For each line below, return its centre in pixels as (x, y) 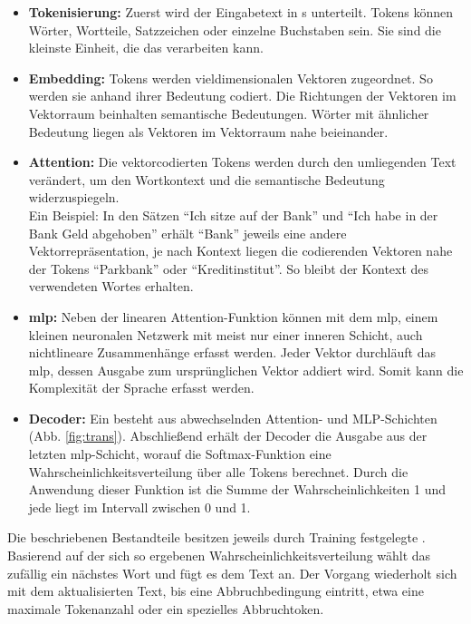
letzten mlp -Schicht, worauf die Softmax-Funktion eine (180, 454)
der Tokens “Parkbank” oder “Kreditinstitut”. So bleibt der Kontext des (229, 268)
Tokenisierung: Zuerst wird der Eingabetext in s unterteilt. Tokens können (240, 12)
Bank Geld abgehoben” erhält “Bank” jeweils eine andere (187, 233)
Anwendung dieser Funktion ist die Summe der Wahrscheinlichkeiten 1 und (237, 489)
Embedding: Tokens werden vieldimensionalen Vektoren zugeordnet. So (231, 78)
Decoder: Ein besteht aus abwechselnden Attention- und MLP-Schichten (233, 418)
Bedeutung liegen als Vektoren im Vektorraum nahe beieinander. (208, 131)
